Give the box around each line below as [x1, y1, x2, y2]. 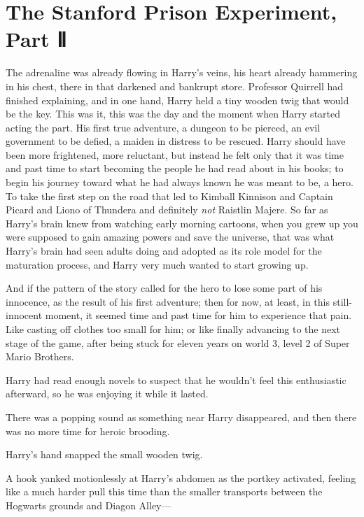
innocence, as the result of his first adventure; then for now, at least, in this [6, 294, 330, 309]
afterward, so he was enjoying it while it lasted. [6, 386, 209, 401]
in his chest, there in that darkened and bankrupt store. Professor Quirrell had [6, 78, 344, 93]
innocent [6, 308, 43, 323]
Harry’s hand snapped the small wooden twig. [6, 447, 203, 462]
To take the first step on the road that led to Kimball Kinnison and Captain [6, 188, 333, 203]
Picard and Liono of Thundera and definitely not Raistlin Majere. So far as [6, 202, 328, 217]
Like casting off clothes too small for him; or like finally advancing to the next [6, 322, 341, 336]
